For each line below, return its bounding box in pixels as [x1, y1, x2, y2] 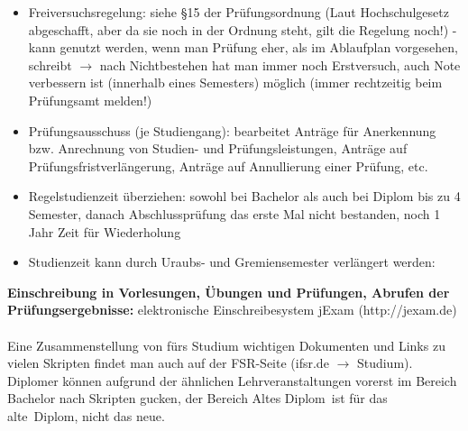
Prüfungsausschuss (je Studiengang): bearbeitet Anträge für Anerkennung [28, 121, 436, 140]
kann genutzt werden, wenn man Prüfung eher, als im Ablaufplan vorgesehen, [28, 38, 458, 57]
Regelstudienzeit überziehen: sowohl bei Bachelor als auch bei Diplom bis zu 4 [28, 187, 461, 206]
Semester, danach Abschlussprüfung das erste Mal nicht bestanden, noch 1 [28, 204, 441, 223]
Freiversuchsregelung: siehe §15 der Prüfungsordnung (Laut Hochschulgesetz [28, 3, 449, 21]
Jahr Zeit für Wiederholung [28, 222, 181, 241]
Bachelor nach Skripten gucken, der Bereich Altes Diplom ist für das [7, 389, 388, 408]
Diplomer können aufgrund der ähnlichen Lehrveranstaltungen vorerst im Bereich [7, 371, 457, 390]
